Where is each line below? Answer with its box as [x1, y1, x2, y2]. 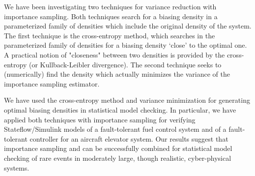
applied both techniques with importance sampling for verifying [4, 114, 196, 124]
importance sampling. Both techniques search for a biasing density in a [4, 11, 218, 21]
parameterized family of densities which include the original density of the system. [4, 21, 252, 31]
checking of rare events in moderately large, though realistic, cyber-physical [4, 152, 231, 163]
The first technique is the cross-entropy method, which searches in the [4, 30, 215, 40]
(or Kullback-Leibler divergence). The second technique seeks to [28, 59, 222, 69]
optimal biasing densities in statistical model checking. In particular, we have [4, 104, 236, 115]
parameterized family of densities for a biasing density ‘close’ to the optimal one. [4, 40, 247, 50]
